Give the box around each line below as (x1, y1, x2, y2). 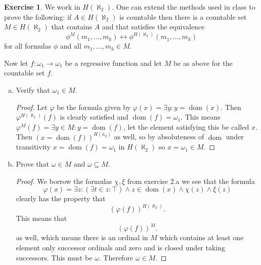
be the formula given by (57, 101, 131, 112)
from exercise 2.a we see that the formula (127, 175, 255, 186)
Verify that (16, 85, 50, 95)
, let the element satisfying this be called (123, 121, 249, 132)
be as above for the (173, 57, 233, 68)
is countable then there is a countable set (119, 11, 247, 22)
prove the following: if (4, 11, 72, 22)
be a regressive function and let (65, 57, 162, 68)
